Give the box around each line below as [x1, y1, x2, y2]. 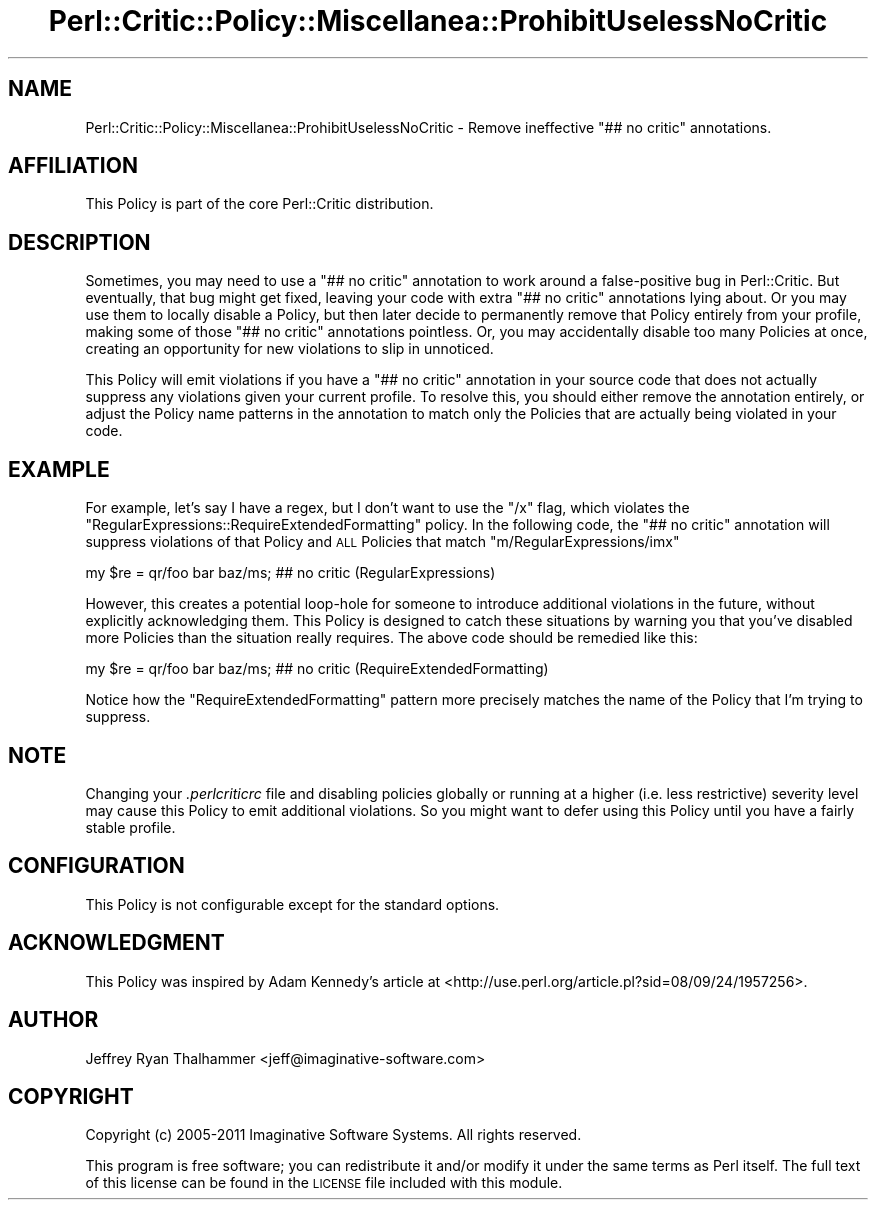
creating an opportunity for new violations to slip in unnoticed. [85, 340, 494, 358]
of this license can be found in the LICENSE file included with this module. [85, 1174, 563, 1192]
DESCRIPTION [8, 229, 151, 255]
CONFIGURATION [8, 853, 185, 879]
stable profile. [85, 818, 176, 836]
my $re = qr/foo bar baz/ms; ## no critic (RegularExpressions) [85, 564, 496, 582]
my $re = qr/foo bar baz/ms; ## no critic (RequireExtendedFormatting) [85, 660, 549, 678]
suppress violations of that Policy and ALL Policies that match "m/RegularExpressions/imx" [85, 533, 680, 551]
